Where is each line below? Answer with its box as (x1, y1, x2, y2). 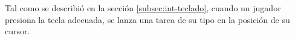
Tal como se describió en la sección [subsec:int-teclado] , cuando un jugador (5, 2, 281, 14)
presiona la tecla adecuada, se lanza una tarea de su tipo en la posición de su (5, 13, 290, 25)
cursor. (5, 25, 30, 37)
